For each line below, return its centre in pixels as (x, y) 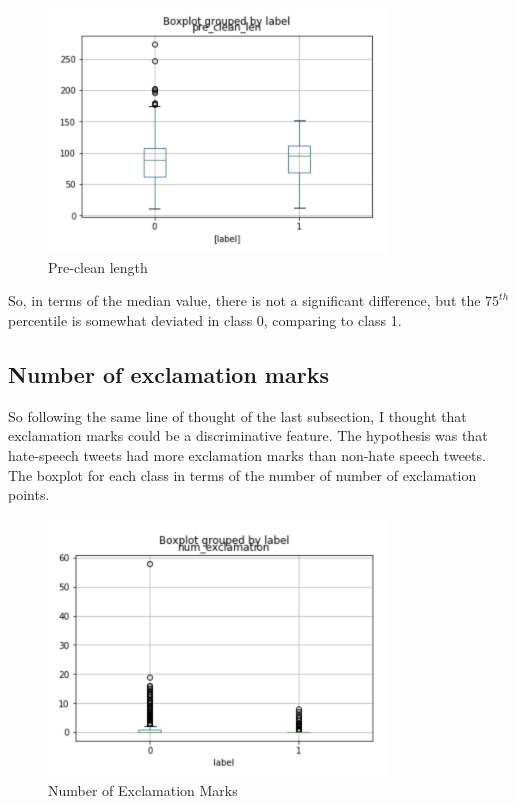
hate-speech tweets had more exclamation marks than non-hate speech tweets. (247, 455)
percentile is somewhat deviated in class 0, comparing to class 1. (205, 320)
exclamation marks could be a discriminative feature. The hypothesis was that (248, 435)
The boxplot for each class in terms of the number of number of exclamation (242, 474)
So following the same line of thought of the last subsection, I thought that (237, 415)
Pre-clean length (98, 266)
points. (29, 494)
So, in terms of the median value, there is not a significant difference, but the (244, 300)
